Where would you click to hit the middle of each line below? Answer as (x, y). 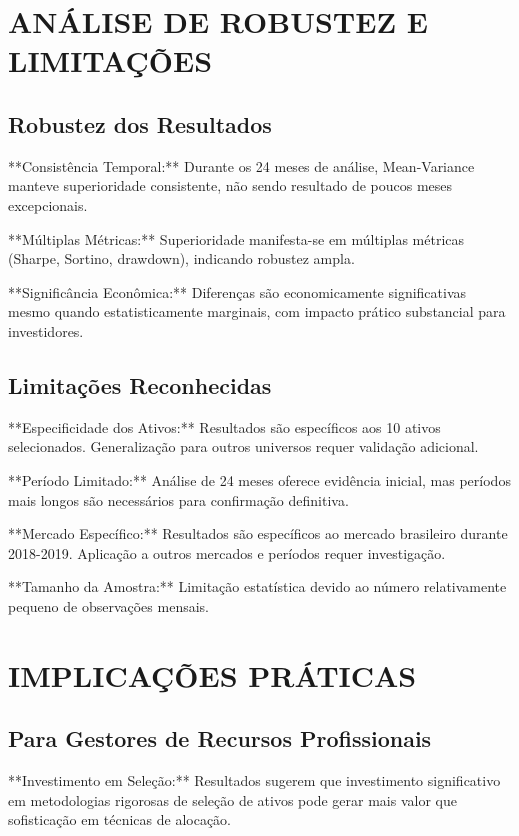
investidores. (46, 330)
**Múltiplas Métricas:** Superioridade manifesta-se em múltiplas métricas (236, 238)
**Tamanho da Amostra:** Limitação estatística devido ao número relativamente (257, 586)
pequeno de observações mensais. (108, 605)
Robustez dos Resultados (140, 123)
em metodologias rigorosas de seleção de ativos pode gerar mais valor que (232, 799)
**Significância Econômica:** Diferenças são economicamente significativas (237, 291)
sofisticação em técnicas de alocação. (120, 819)
